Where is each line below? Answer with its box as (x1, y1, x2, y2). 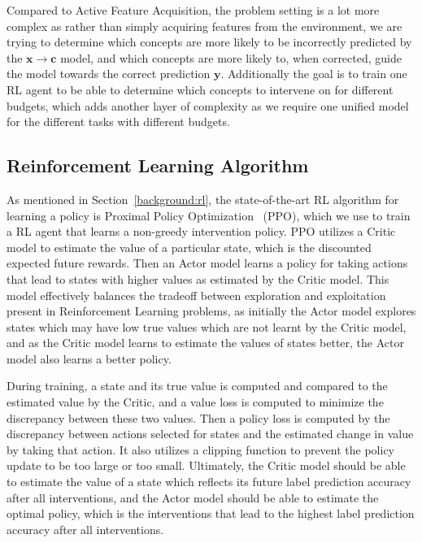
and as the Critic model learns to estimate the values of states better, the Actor (7, 334, 404, 351)
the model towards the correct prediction (7, 65, 211, 82)
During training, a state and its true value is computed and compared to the (7, 377, 388, 394)
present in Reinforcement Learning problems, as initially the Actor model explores (7, 302, 416, 319)
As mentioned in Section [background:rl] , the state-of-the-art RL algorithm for (7, 190, 399, 207)
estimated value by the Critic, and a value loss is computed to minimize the (7, 393, 384, 411)
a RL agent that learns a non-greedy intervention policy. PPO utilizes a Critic (7, 223, 396, 240)
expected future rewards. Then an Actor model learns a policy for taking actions (7, 254, 408, 271)
